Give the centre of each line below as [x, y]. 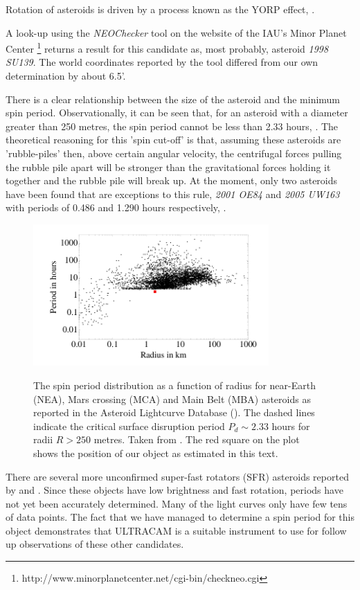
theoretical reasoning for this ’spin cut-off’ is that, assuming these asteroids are [173, 140]
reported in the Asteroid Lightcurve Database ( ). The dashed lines [174, 412]
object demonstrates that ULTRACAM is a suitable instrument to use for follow [176, 530]
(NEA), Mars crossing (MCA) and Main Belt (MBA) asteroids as [172, 399]
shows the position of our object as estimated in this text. [156, 453]
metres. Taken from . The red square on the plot [197, 439]
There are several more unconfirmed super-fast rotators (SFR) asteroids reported [177, 476]
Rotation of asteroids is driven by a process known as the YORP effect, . [160, 9]
